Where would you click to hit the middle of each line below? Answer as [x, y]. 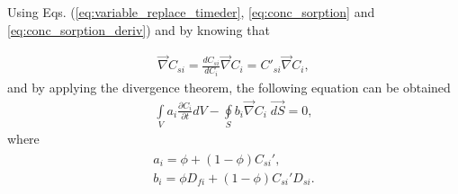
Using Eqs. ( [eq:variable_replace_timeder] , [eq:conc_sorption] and [191, 12]
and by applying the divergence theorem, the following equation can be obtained [229, 87]
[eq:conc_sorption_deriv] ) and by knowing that [139, 29]
